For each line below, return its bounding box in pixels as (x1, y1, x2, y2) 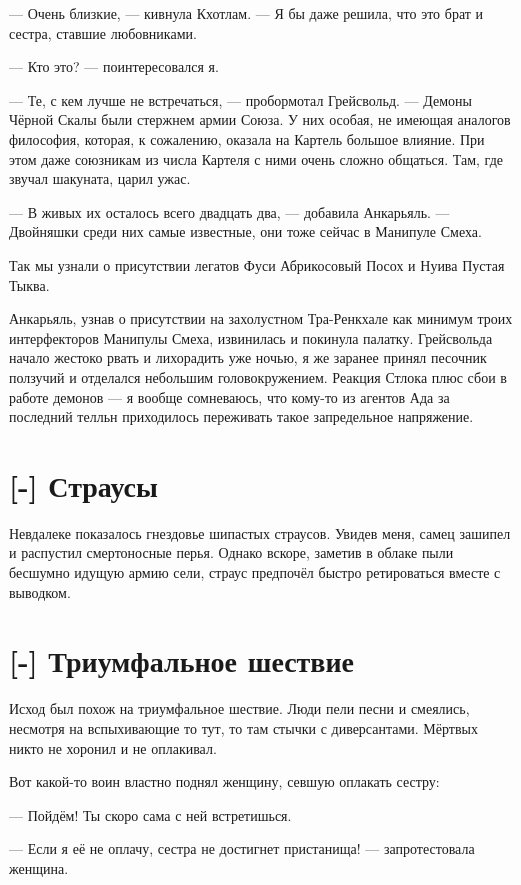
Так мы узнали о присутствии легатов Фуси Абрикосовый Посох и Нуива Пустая (9, 254, 505, 275)
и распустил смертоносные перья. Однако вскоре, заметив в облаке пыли (9, 542, 454, 563)
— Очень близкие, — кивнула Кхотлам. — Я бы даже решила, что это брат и (9, 3, 484, 23)
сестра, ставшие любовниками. (9, 22, 197, 43)
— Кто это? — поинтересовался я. (9, 56, 219, 77)
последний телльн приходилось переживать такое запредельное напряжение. (9, 406, 474, 427)
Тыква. (9, 274, 50, 295)
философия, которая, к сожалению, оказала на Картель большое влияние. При (9, 128, 485, 149)
